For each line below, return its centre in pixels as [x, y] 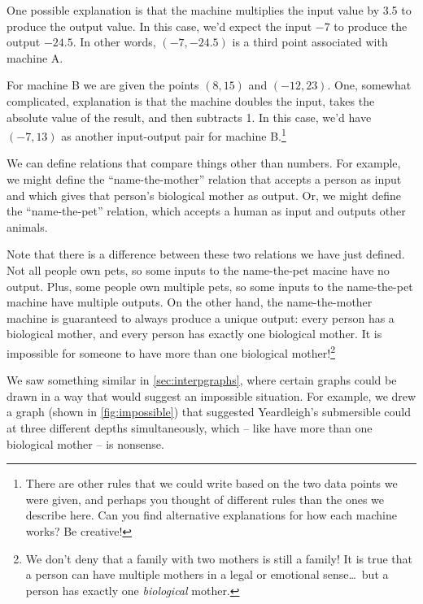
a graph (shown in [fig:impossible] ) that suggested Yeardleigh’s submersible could [209, 412]
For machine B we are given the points [103, 85]
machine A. [35, 57]
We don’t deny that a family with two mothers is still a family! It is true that [219, 558]
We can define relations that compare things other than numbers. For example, [204, 163]
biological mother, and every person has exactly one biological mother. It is [194, 334]
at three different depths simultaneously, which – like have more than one [190, 427]
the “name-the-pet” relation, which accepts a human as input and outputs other [206, 211]
